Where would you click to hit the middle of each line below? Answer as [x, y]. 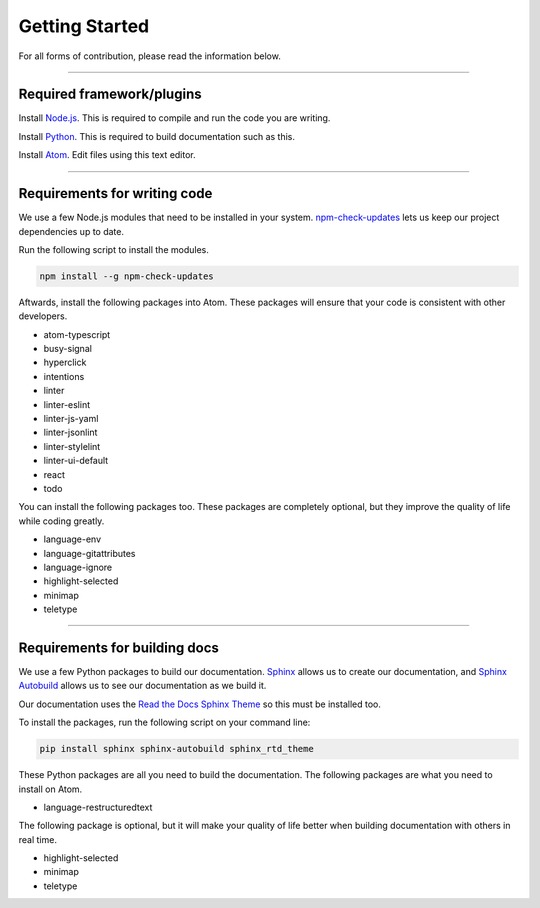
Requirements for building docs [119, 647]
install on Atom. [50, 789]
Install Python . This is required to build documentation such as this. [156, 136]
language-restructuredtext [98, 807]
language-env [72, 539]
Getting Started [84, 26]
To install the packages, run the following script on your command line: [164, 722]
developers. [43, 316]
